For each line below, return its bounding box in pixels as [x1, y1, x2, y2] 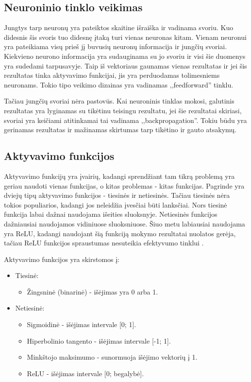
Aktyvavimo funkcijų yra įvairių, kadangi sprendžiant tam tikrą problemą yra [4, 171, 235, 181]
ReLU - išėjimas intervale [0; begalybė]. [27, 368, 144, 378]
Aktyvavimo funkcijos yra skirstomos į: [4, 254, 119, 264]
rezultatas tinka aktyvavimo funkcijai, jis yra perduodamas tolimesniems [4, 70, 220, 80]
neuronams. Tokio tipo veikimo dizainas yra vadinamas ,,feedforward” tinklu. [4, 79, 234, 89]
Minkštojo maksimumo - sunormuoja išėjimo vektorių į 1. [27, 352, 198, 362]
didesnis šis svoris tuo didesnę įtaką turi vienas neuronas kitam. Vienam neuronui [4, 32, 247, 42]
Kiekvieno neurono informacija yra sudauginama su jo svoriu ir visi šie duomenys [4, 51, 246, 61]
